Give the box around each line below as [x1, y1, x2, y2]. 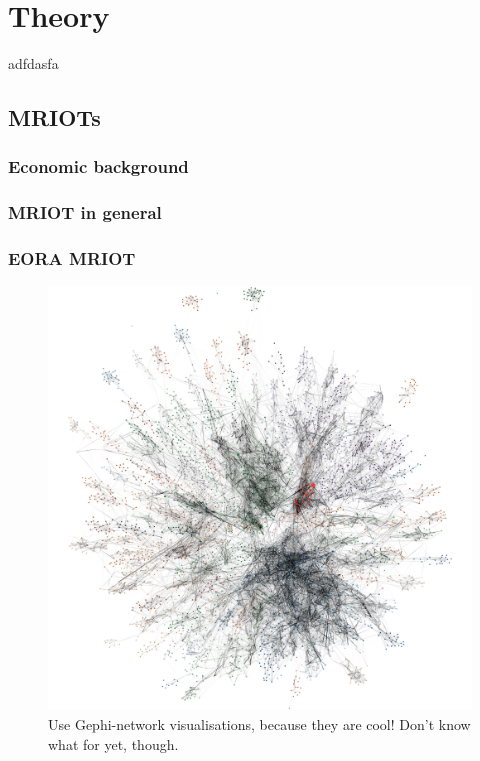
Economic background [8, 154, 189, 179]
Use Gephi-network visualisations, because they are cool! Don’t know [48, 714, 471, 734]
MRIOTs [8, 102, 101, 133]
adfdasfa [8, 53, 59, 74]
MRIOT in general [8, 200, 162, 225]
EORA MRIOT [8, 246, 136, 271]
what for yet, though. [48, 733, 179, 754]
